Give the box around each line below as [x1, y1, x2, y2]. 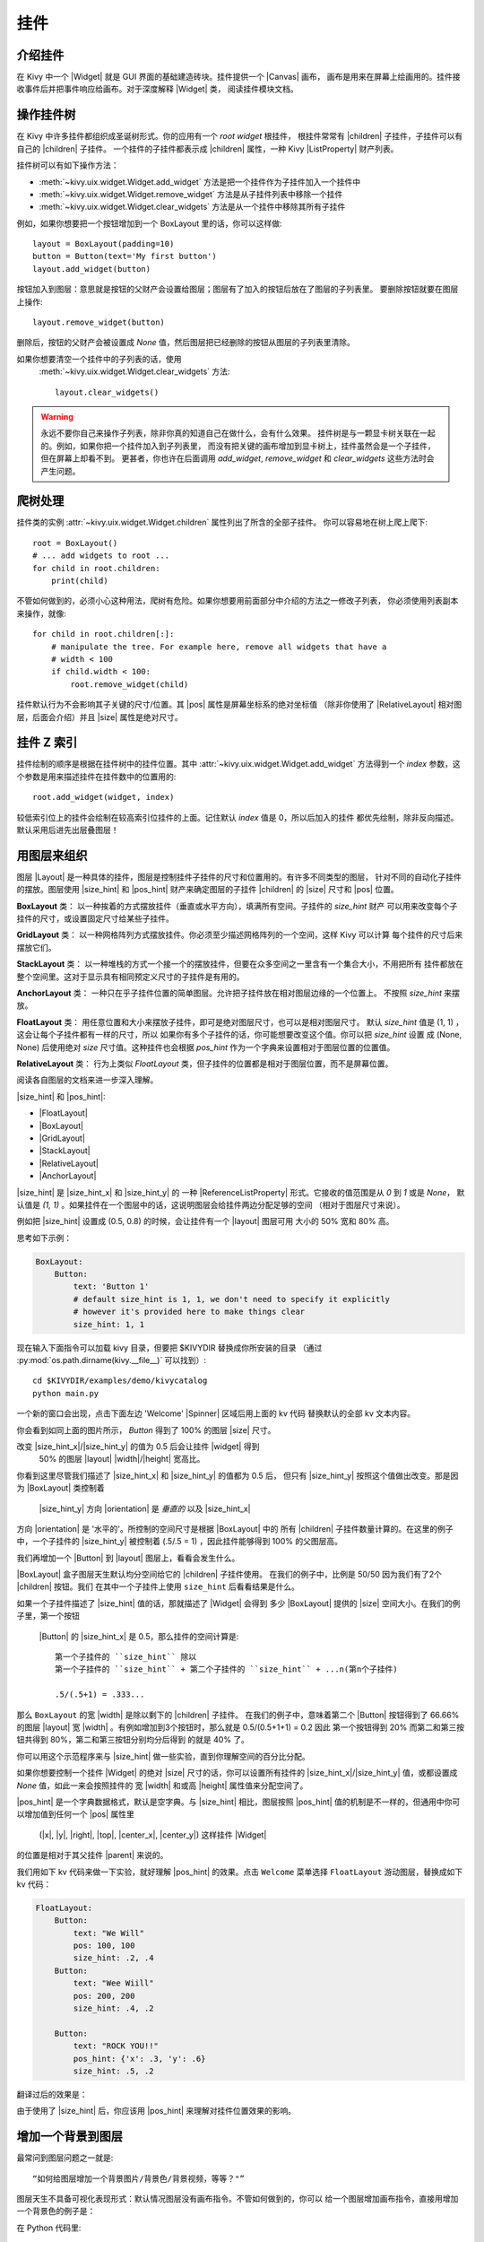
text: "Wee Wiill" [73, 1978, 154, 1988]
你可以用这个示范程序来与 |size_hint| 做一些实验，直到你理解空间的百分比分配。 [16, 1751, 311, 1761]
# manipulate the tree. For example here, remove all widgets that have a [50, 641, 387, 652]
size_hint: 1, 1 [73, 1319, 145, 1329]
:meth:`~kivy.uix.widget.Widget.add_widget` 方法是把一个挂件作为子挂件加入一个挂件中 [39, 176, 361, 187]
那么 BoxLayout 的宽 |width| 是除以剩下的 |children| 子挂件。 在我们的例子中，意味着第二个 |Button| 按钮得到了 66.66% [16, 1709, 460, 1720]
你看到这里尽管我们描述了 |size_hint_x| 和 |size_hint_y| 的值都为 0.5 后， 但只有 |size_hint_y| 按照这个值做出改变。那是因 [16, 1470, 459, 1481]
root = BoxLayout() [32, 538, 118, 548]
